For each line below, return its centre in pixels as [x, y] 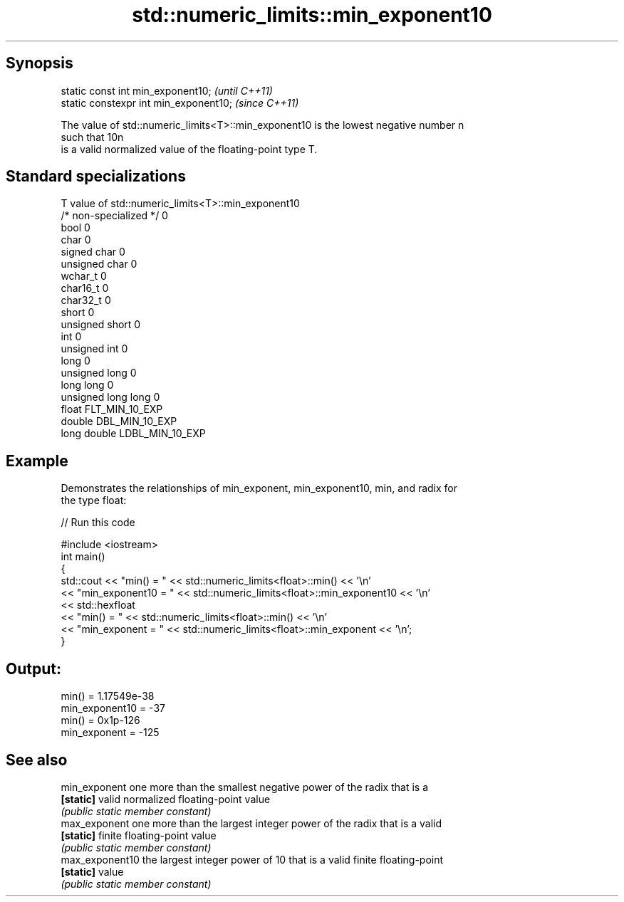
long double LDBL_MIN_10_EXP [133, 434]
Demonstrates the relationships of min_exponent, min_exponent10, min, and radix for [259, 488]
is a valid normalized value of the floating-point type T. [189, 149]
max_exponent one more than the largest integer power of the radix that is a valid [251, 823]
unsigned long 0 [99, 373]
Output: [33, 668]
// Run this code [98, 523]
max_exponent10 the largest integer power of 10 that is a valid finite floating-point [252, 859]
